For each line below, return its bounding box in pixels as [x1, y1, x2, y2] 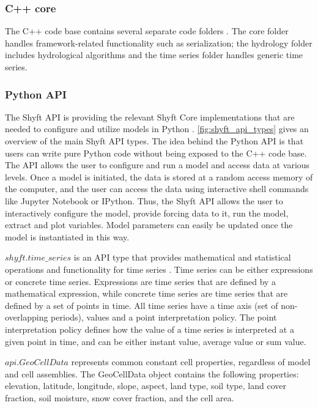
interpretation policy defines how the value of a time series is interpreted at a [5, 322, 294, 335]
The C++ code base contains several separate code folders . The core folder [5, 24, 289, 37]
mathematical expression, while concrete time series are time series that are [5, 287, 288, 300]
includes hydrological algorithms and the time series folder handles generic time [5, 48, 303, 61]
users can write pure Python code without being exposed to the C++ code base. [5, 146, 307, 159]
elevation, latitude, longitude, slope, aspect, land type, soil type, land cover [5, 379, 286, 392]
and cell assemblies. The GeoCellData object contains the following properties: [5, 367, 299, 380]
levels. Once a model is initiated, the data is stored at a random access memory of [5, 170, 313, 183]
